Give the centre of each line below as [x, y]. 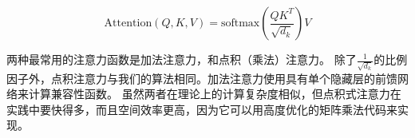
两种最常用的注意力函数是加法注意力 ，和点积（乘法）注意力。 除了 [182, 59]
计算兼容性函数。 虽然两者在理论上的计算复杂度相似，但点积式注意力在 [215, 94]
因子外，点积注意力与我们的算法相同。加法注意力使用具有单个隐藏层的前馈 [202, 78]
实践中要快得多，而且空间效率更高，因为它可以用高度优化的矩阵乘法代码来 [202, 109]
